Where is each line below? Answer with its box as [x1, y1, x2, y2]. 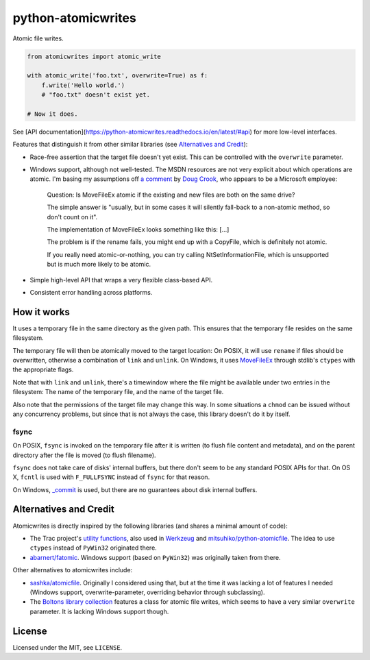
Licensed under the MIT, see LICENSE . [12, 643, 123, 651]
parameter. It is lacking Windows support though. [29, 607, 169, 615]
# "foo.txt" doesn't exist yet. [41, 91, 151, 99]
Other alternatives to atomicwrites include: [12, 566, 133, 574]
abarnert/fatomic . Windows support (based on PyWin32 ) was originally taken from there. [29, 553, 281, 561]
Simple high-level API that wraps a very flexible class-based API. [29, 276, 212, 284]
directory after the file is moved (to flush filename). [12, 451, 157, 459]
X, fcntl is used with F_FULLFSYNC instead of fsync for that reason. [12, 473, 210, 481]
